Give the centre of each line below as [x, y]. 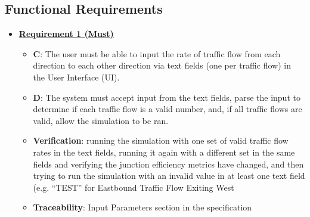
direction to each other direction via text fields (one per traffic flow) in [162, 65]
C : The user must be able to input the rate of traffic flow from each [157, 53]
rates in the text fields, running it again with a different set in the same [164, 152]
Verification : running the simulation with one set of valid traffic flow [161, 140]
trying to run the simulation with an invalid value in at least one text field [169, 176]
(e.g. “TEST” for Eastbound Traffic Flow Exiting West [134, 187]
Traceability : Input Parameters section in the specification [142, 207]
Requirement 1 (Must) [66, 34]
